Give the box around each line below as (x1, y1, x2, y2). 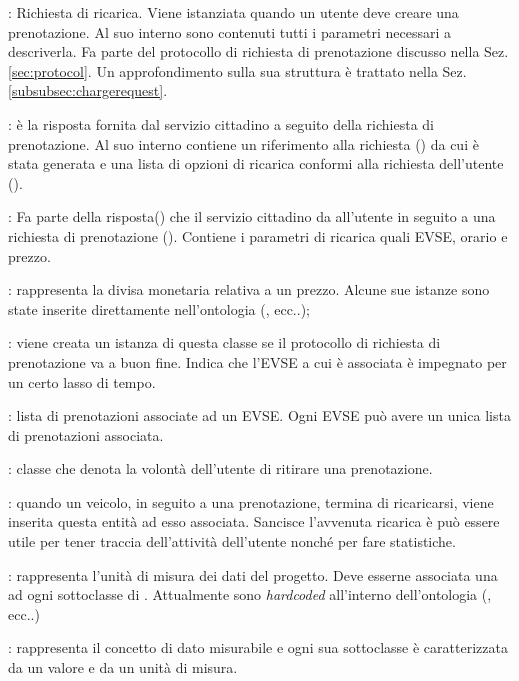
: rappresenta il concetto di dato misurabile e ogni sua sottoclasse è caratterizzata (8, 637, 508, 658)
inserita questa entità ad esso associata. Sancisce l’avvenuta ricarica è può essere (8, 511, 500, 532)
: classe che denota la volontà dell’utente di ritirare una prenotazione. (8, 458, 433, 479)
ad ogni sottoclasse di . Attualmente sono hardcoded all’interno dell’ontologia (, (8, 584, 492, 605)
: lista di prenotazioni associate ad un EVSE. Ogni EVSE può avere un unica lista (8, 405, 511, 426)
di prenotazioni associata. (8, 424, 164, 445)
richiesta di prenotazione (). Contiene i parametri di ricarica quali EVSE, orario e (8, 225, 508, 246)
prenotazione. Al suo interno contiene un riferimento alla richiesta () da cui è (8, 133, 479, 154)
